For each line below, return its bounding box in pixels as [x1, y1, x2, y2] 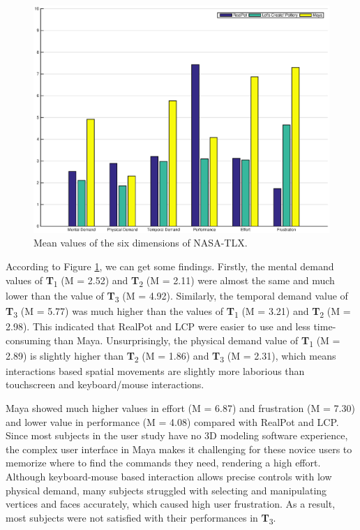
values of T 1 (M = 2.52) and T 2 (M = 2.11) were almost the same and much [6, 272, 335, 289]
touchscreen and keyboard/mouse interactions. [6, 377, 204, 392]
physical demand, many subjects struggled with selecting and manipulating [6, 483, 327, 497]
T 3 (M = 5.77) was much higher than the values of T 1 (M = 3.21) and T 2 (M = [6, 303, 351, 320]
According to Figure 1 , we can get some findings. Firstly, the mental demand [6, 258, 334, 273]
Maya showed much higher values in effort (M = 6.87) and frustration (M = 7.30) [6, 400, 355, 415]
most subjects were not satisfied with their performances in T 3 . [6, 510, 276, 527]
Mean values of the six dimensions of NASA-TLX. [33, 235, 248, 250]
